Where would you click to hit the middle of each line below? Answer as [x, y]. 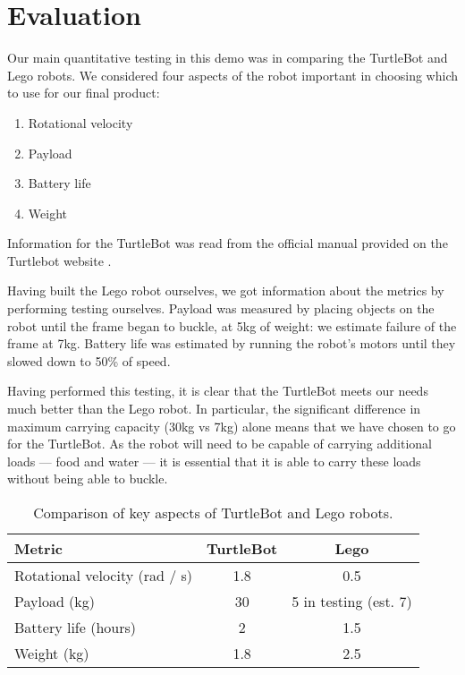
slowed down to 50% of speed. [89, 360]
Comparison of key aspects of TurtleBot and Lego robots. [213, 513]
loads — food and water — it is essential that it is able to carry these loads [214, 461]
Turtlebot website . [59, 260]
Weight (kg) [52, 653]
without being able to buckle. [88, 478]
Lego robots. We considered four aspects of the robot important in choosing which [233, 75]
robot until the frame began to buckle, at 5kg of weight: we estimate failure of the [232, 325]
